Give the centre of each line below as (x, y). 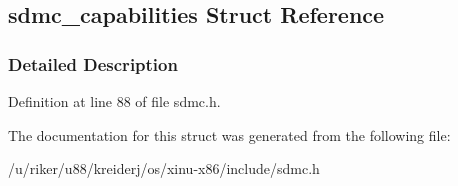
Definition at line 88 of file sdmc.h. (114, 101)
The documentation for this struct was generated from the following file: (229, 134)
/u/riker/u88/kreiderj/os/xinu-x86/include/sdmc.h (164, 168)
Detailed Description (93, 63)
